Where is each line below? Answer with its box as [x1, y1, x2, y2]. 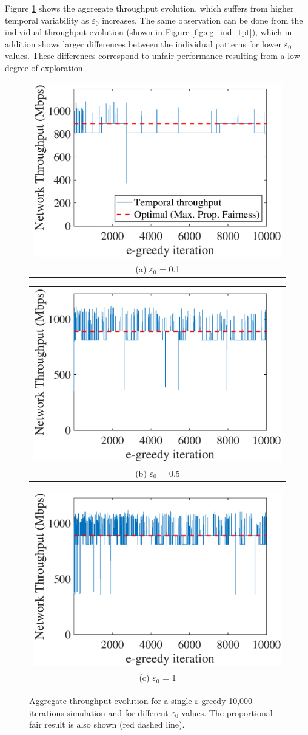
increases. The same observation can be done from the [102, 13, 303, 26]
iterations [29, 706, 64, 719]
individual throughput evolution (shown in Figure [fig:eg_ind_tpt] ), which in [5, 26, 292, 38]
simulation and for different [67, 706, 169, 719]
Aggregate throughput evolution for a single [29, 694, 192, 707]
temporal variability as [5, 13, 89, 26]
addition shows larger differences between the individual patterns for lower [5, 37, 281, 50]
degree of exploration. [5, 61, 85, 74]
